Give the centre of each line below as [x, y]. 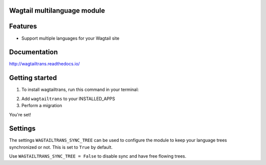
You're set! [20, 114]
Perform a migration [42, 106]
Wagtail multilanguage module [57, 11]
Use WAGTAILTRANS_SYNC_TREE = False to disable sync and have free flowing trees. [98, 156]
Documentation [33, 52]
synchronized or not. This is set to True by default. [61, 147]
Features [23, 26]
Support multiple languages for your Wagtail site [70, 38]
